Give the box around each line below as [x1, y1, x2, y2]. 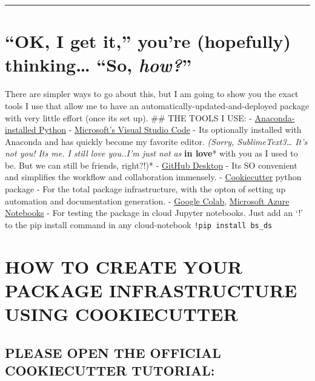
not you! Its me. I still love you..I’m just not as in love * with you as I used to [5, 147, 298, 160]
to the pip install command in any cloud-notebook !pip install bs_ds [5, 218, 273, 231]
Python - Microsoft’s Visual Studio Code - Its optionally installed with [39, 123, 302, 136]
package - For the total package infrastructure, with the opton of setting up [5, 183, 286, 195]
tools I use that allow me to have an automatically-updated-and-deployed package [5, 99, 310, 112]
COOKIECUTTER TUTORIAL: [5, 361, 215, 380]
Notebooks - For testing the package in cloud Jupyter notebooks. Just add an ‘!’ [5, 206, 303, 219]
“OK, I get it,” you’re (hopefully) [5, 29, 291, 53]
